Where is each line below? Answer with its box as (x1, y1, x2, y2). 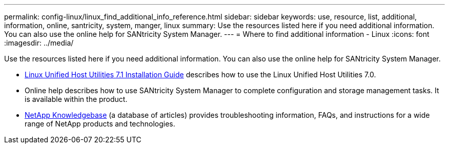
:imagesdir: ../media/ (4, 38, 74, 47)
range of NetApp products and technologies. (25, 119, 175, 128)
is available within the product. (25, 95, 128, 103)
